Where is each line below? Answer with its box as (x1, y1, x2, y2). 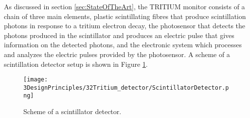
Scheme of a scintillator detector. (23, 106, 122, 117)
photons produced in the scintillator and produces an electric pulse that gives (4, 30, 234, 40)
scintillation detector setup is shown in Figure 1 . (4, 59, 148, 69)
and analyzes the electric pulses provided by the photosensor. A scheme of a (4, 49, 230, 59)
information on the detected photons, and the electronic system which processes (4, 39, 242, 50)
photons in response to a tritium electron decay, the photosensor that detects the (4, 20, 246, 31)
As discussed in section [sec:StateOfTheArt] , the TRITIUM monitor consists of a (4, 1, 245, 11)
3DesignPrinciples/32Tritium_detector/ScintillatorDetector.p (23, 84, 229, 91)
